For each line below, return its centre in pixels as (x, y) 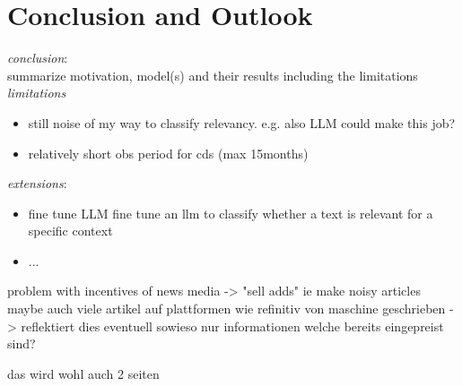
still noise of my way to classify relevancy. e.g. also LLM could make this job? (242, 122)
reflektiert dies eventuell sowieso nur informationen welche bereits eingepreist (232, 326)
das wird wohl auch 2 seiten (83, 373)
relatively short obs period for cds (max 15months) (168, 153)
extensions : (37, 183)
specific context (70, 231)
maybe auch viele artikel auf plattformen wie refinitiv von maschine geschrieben (227, 309)
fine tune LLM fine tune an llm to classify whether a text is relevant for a (231, 213)
